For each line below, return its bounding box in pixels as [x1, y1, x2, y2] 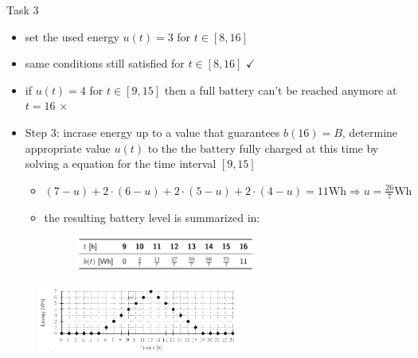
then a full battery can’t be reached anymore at [164, 81, 397, 98]
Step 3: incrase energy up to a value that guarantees [25, 123, 280, 140]
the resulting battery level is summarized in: [44, 208, 260, 225]
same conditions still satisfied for [25, 55, 185, 72]
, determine [342, 123, 398, 140]
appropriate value [25, 139, 111, 156]
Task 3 [6, 2, 39, 18]
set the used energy [25, 28, 119, 45]
